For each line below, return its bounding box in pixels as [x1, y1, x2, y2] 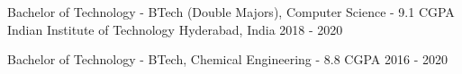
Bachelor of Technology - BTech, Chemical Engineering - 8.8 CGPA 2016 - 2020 [7, 50, 448, 69]
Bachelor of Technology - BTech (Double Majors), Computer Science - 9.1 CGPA [7, 3, 455, 21]
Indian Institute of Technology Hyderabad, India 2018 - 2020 [7, 20, 343, 38]
